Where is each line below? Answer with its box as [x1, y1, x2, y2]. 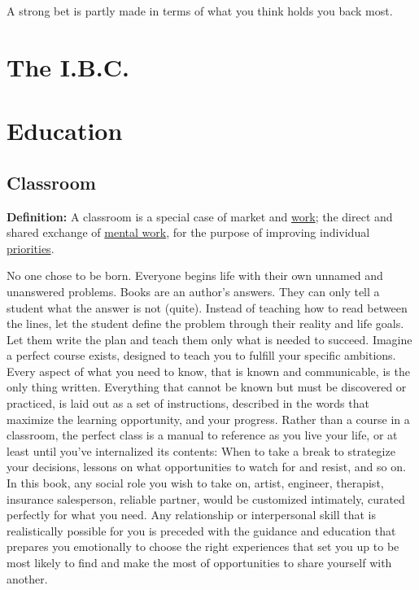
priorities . [7, 239, 55, 256]
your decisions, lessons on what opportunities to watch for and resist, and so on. [7, 458, 406, 475]
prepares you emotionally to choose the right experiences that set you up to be [7, 538, 399, 555]
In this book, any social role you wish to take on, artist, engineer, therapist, [7, 474, 384, 492]
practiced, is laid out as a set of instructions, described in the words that [7, 395, 369, 412]
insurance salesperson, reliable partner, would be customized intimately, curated [7, 490, 405, 507]
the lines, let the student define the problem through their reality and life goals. [7, 315, 404, 332]
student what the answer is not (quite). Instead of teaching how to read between [7, 299, 408, 316]
